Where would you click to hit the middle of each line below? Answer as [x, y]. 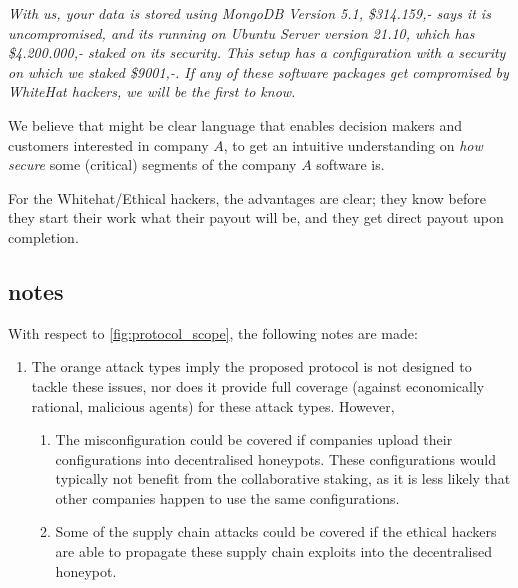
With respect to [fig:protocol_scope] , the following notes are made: [213, 332]
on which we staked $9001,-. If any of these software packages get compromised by [258, 71]
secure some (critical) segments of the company [152, 164]
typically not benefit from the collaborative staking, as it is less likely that [283, 478]
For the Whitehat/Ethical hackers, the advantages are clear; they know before [247, 197]
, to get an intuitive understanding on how [353, 144]
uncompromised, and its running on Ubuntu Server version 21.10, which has [241, 32]
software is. [350, 164]
